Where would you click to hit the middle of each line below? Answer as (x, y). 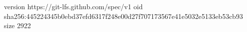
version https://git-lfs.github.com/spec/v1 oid (73, 6)
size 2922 (18, 25)
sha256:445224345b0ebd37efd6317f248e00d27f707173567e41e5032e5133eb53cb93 (123, 16)
